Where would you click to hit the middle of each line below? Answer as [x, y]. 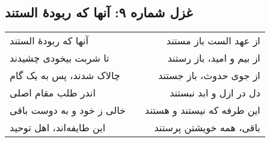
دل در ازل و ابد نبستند [215, 93]
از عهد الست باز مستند [213, 41]
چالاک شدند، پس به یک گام [65, 75]
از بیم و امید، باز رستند [214, 58]
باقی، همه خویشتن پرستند [207, 128]
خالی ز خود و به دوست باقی [68, 110]
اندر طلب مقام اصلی [53, 93]
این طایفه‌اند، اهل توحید [58, 128]
